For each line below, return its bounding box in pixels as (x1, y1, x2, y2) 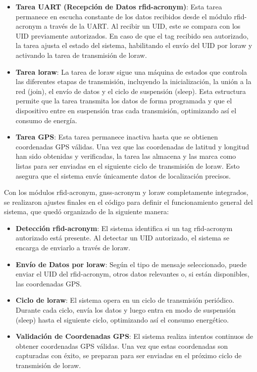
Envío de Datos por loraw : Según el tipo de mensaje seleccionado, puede (15, 259, 247, 269)
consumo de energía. (15, 115, 77, 125)
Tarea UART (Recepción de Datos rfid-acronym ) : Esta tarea (15, 1, 222, 11)
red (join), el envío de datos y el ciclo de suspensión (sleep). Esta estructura (15, 86, 246, 96)
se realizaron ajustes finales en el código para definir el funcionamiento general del (4, 196, 253, 207)
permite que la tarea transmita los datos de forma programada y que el (15, 95, 232, 106)
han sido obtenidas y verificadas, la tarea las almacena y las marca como (15, 151, 236, 161)
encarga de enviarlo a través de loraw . (15, 242, 131, 253)
